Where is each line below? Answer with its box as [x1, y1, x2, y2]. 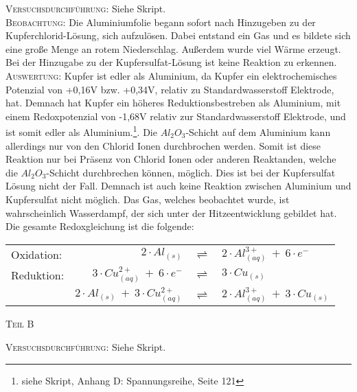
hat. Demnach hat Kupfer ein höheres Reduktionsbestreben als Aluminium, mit [5, 95, 341, 110]
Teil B [5, 316, 34, 331]
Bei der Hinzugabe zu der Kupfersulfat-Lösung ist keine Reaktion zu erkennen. [5, 55, 337, 69]
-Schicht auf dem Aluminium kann [185, 125, 331, 139]
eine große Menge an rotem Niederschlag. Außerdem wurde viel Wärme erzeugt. [5, 41, 341, 56]
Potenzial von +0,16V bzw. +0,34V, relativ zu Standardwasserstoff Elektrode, [5, 82, 334, 96]
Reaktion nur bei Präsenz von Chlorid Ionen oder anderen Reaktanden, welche [5, 152, 336, 166]
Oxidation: [11, 246, 62, 263]
